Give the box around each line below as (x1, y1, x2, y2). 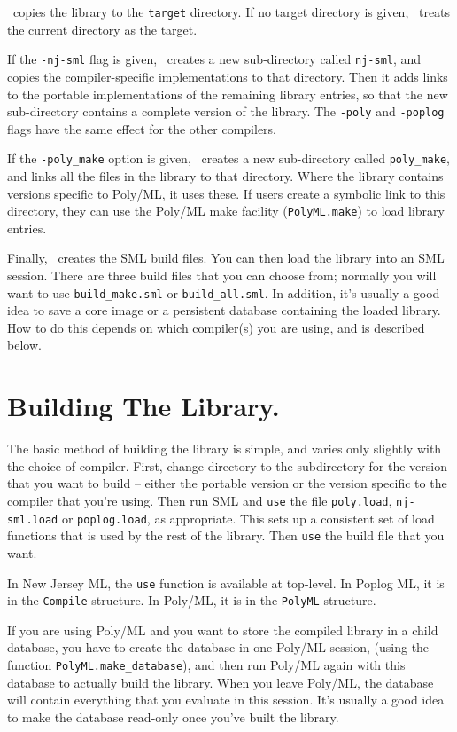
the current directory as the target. (7, 20, 198, 38)
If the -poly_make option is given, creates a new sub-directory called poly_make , (7, 149, 450, 168)
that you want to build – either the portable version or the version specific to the (7, 474, 447, 492)
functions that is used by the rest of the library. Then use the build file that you (7, 526, 445, 545)
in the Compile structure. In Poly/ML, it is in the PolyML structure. (7, 591, 376, 610)
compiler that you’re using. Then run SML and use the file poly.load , (7, 491, 392, 509)
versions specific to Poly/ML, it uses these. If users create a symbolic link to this (7, 184, 445, 202)
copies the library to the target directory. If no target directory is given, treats (12, 3, 451, 20)
